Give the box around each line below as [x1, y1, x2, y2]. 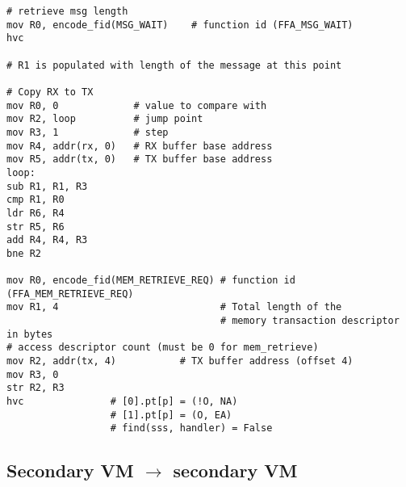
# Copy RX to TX [6, 86, 94, 98]
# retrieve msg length [6, 6, 128, 17]
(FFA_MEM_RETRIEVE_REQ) [6, 288, 134, 300]
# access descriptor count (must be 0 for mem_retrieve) [6, 342, 319, 354]
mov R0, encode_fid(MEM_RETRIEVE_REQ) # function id [6, 275, 295, 287]
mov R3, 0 [6, 368, 59, 380]
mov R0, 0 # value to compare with [6, 99, 267, 111]
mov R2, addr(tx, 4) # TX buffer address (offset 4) [6, 355, 354, 367]
